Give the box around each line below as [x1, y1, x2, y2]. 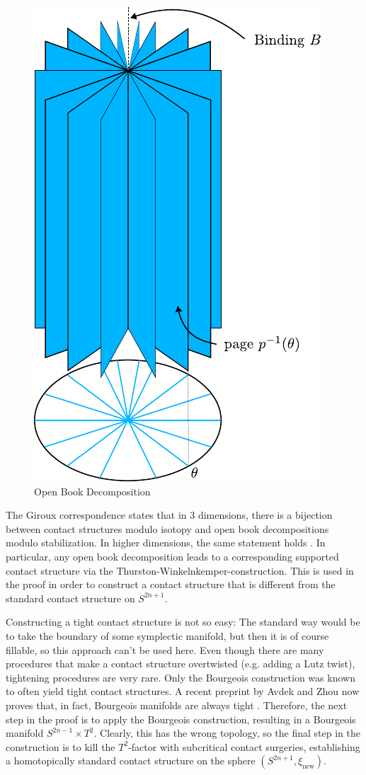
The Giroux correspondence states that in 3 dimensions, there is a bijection [6, 507, 333, 522]
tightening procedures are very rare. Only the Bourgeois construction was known [6, 670, 355, 684]
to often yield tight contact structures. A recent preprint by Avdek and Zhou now [6, 684, 360, 699]
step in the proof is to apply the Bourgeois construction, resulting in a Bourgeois [6, 711, 356, 726]
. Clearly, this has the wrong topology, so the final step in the [93, 725, 361, 740]
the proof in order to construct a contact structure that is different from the [6, 577, 336, 592]
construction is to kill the [6, 739, 115, 754]
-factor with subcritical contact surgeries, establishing [128, 739, 360, 754]
